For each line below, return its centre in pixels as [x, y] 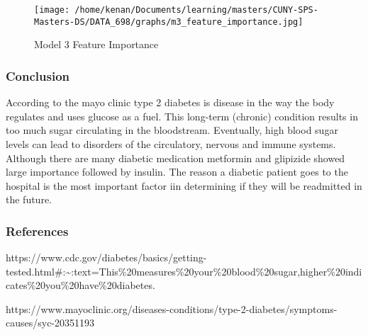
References [37, 231]
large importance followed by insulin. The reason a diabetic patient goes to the [177, 172]
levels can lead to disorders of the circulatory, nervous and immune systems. [171, 143]
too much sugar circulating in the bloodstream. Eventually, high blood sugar [172, 130]
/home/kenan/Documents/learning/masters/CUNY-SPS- [196, 10]
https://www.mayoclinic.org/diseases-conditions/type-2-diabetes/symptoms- [172, 308]
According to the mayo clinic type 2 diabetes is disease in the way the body [170, 102]
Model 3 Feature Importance [96, 44]
